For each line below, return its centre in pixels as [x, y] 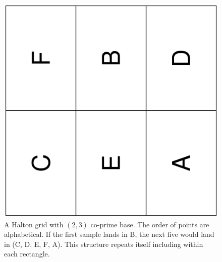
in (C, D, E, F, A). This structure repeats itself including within [104, 244]
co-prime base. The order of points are [150, 224]
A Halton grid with [34, 224]
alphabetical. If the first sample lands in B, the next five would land [109, 234]
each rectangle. [27, 254]
